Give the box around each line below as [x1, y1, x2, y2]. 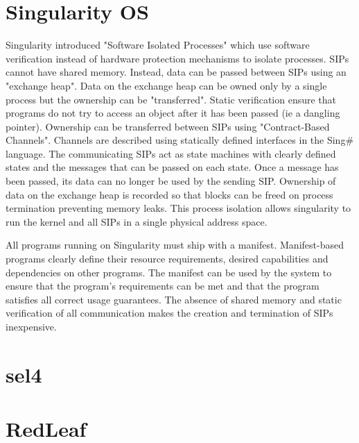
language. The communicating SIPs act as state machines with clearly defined [6, 146, 336, 160]
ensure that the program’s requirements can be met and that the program [6, 278, 319, 293]
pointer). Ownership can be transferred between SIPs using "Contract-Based [6, 119, 330, 133]
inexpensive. [6, 319, 57, 333]
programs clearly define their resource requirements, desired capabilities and [6, 251, 329, 266]
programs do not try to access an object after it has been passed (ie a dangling [6, 106, 340, 120]
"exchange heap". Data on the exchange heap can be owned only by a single [6, 78, 327, 92]
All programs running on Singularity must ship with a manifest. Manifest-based [6, 237, 344, 252]
